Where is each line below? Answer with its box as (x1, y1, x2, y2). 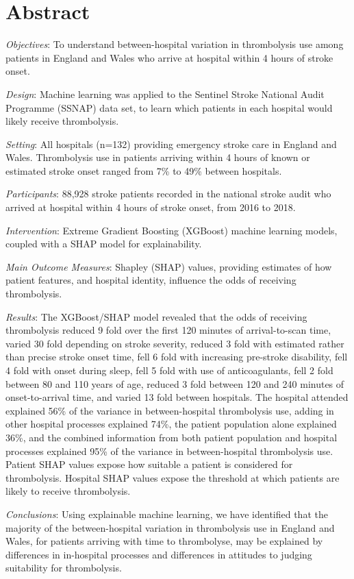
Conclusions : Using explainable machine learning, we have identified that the (5, 506, 328, 521)
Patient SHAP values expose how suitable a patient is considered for (5, 457, 293, 471)
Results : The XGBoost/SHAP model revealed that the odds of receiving (5, 309, 307, 323)
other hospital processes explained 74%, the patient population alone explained (5, 417, 337, 431)
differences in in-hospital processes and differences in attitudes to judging (5, 547, 312, 561)
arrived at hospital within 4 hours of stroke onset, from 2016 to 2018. (5, 200, 296, 214)
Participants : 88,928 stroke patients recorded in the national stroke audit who (5, 186, 331, 201)
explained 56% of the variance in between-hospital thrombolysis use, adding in (5, 403, 334, 417)
